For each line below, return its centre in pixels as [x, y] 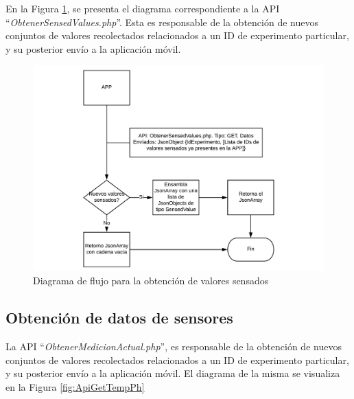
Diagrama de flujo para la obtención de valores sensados [151, 281]
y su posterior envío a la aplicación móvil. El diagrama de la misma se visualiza [173, 373]
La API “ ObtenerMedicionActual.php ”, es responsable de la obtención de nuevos [174, 346]
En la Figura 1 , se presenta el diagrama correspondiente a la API [143, 8]
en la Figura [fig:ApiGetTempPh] [75, 386]
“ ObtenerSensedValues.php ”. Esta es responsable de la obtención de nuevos [162, 22]
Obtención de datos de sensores [119, 318]
